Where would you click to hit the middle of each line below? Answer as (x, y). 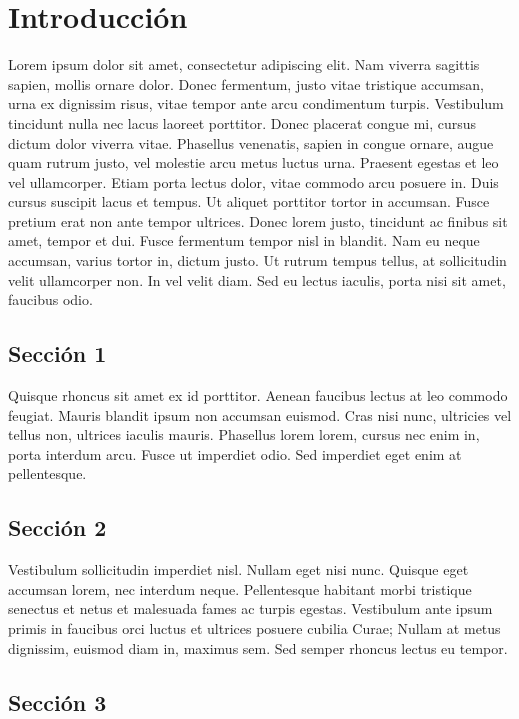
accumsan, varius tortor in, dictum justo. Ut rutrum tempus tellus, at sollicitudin (257, 260)
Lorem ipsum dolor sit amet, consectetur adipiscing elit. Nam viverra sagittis (244, 64)
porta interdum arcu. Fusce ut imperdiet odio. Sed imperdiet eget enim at (235, 453)
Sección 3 (57, 701)
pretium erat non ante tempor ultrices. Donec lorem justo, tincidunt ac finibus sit (258, 220)
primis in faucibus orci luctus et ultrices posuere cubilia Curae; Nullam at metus (254, 628)
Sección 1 (57, 353)
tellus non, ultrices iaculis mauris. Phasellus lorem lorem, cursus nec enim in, (244, 434)
